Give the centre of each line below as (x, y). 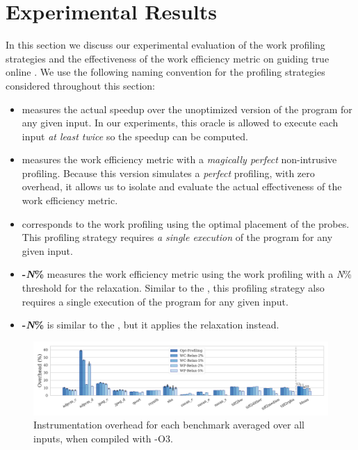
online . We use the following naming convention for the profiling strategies (165, 72)
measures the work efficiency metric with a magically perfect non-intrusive (179, 159)
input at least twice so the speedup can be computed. (135, 136)
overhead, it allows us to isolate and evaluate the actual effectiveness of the (182, 186)
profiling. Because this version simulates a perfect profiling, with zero (168, 173)
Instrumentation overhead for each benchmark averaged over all (169, 425)
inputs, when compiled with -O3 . (103, 438)
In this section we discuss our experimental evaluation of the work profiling (165, 45)
